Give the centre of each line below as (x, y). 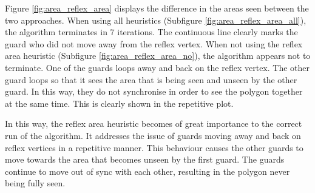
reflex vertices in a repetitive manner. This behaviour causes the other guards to (154, 147)
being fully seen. (35, 183)
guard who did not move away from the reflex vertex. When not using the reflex (154, 43)
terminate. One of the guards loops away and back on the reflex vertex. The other (157, 67)
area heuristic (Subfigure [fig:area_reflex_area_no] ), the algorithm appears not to (158, 56)
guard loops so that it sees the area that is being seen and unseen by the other (151, 79)
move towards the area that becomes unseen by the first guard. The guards (145, 159)
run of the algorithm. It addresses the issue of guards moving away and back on (153, 135)
